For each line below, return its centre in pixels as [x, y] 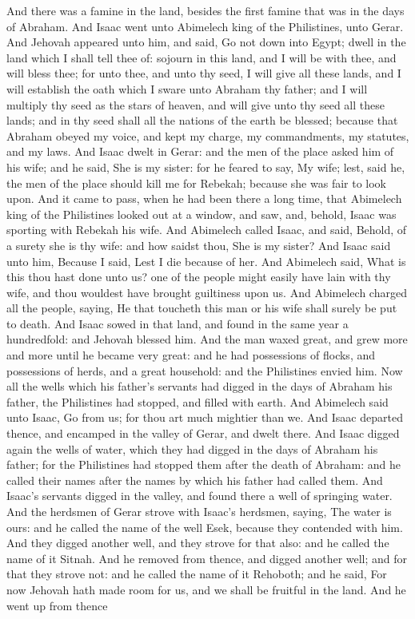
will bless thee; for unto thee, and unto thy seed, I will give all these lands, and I [204, 73]
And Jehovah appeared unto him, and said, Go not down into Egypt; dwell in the [206, 42]
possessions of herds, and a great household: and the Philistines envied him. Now [205, 370]
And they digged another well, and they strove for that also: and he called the [198, 543]
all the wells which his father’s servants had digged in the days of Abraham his [200, 386]
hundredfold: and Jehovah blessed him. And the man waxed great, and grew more [207, 339]
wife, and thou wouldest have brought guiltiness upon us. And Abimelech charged [207, 292]
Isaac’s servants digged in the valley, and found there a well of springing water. [200, 496]
